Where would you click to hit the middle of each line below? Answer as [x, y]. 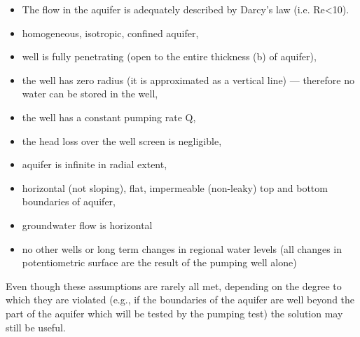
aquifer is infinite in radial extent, [95, 164]
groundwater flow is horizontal [87, 225]
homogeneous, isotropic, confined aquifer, [110, 33]
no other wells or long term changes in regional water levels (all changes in [182, 248]
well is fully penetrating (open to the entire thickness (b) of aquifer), [169, 56]
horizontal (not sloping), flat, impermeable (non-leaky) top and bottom [175, 187]
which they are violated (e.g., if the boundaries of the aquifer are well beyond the [180, 300]
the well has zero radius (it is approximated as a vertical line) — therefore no [188, 80]
